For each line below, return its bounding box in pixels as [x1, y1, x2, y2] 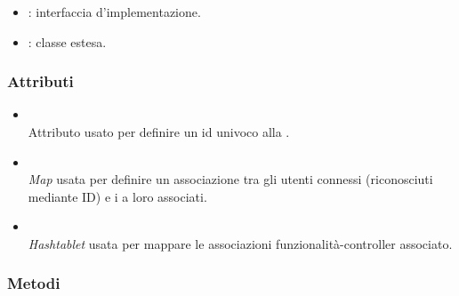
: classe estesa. [28, 32, 107, 51]
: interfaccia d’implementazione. [28, 3, 201, 20]
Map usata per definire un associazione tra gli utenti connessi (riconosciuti [28, 170, 433, 188]
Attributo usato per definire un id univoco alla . [28, 123, 290, 140]
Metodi [7, 272, 60, 294]
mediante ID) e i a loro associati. [28, 187, 207, 205]
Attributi [7, 70, 74, 92]
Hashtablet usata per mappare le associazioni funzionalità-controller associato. [28, 234, 453, 252]
